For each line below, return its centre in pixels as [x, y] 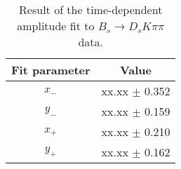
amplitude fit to [56, 26]
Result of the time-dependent [91, 9]
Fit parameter [51, 70]
